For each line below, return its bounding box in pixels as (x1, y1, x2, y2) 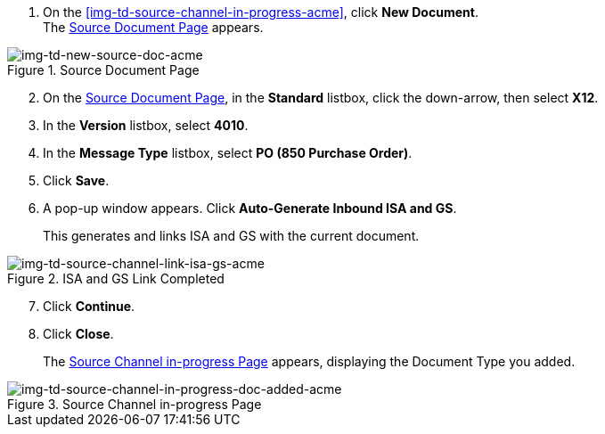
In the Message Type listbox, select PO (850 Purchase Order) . (43, 145, 413, 160)
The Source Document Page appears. (43, 20, 264, 35)
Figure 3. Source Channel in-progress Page (7, 397, 262, 412)
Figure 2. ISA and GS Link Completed (7, 271, 225, 286)
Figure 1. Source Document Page (7, 62, 200, 78)
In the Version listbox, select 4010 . (43, 118, 249, 133)
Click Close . (43, 326, 114, 341)
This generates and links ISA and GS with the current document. (43, 228, 420, 243)
